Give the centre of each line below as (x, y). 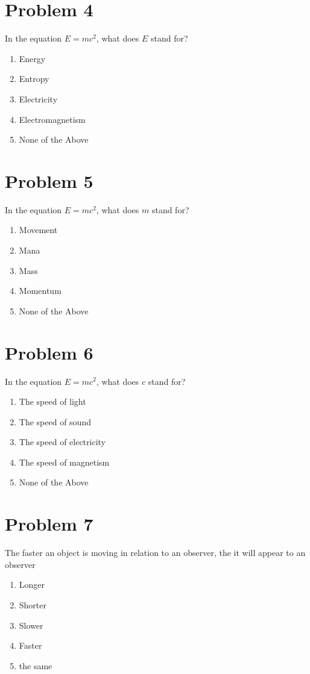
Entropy (34, 79)
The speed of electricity (62, 442)
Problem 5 (49, 180)
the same (36, 665)
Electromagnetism (52, 119)
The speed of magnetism (64, 462)
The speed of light (52, 401)
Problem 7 (49, 524)
